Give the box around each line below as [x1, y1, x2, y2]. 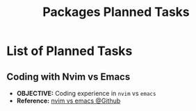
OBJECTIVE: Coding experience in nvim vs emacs [16, 89, 156, 97]
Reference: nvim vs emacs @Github [16, 96, 121, 105]
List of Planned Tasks [6, 43, 133, 59]
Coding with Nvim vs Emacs [6, 71, 131, 83]
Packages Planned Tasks [42, 4, 190, 20]
